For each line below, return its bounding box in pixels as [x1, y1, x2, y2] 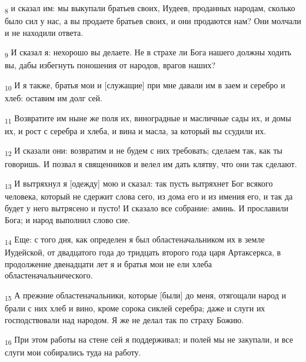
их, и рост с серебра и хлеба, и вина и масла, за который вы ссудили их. [5, 124, 267, 137]
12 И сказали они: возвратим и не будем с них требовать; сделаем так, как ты [5, 144, 283, 158]
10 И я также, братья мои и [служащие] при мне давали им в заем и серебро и [5, 79, 285, 92]
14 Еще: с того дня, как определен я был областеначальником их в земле [5, 233, 265, 247]
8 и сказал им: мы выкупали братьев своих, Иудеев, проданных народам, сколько [5, 2, 295, 15]
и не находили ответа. [5, 26, 84, 38]
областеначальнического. [5, 269, 93, 281]
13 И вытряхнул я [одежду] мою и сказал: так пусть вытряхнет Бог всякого [5, 177, 273, 191]
